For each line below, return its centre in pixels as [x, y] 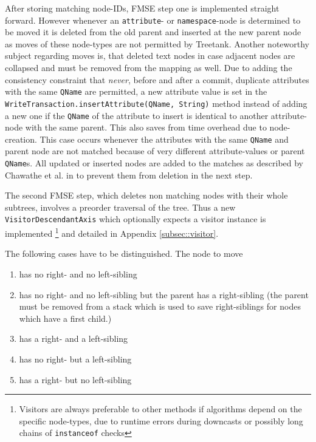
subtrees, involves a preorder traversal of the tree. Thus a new [120, 207]
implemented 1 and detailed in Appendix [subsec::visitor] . [112, 232]
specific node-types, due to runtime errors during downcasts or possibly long [161, 420]
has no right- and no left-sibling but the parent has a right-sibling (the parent [164, 294]
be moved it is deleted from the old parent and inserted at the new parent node [153, 32]
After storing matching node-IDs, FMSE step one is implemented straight [142, 8]
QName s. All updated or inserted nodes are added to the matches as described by [154, 163]
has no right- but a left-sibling [75, 359]
